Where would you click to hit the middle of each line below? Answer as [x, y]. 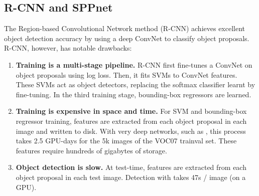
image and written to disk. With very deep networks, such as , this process [131, 131]
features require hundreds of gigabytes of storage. [91, 150]
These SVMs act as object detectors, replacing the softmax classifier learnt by [136, 84]
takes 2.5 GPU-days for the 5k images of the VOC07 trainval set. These [126, 141]
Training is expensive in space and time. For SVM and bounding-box [131, 111]
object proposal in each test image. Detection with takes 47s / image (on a [131, 177]
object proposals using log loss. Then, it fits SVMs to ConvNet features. [126, 74]
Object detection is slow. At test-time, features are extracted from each [131, 167]
